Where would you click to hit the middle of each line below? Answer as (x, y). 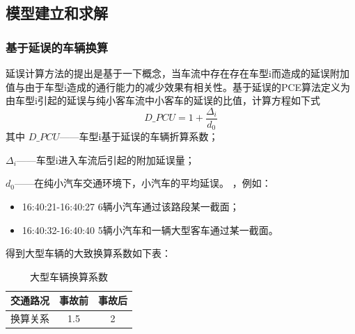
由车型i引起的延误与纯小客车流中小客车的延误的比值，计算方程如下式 (163, 100)
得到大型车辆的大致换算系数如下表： (88, 253)
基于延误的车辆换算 (57, 47)
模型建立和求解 (57, 13)
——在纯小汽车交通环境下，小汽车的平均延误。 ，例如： (143, 183)
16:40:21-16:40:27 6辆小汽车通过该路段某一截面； (131, 207)
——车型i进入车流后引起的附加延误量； (105, 159)
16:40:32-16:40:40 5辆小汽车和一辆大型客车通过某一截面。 (150, 229)
